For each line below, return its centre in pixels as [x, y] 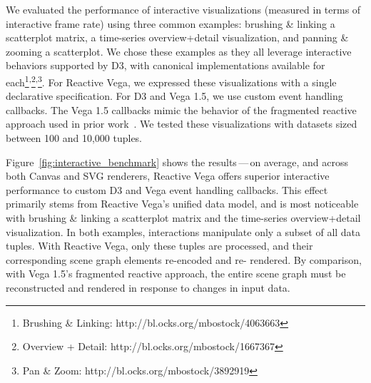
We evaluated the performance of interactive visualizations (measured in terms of [183, 9]
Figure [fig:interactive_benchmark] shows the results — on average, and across [177, 162]
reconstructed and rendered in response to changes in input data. [148, 287]
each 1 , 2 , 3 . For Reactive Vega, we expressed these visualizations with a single [171, 81]
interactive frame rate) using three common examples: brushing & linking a [171, 23]
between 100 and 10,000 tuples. [74, 138]
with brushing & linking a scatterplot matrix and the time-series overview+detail [183, 217]
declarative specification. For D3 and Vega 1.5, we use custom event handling [174, 96]
